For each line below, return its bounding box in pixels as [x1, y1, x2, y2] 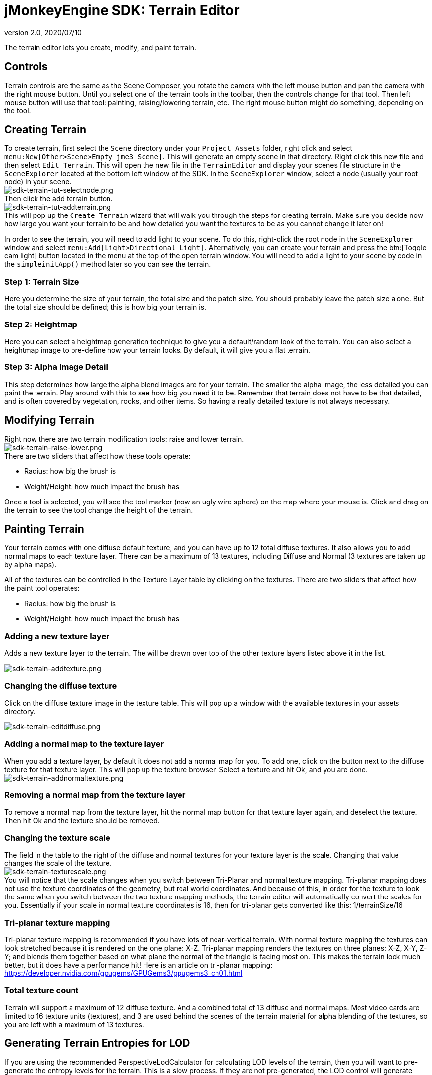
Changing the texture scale [4, 832, 110, 843]
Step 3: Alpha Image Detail [4, 362, 108, 372]
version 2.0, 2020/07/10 [4, 28, 82, 36]
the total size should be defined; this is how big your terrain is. [4, 303, 207, 312]
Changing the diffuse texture [4, 681, 117, 691]
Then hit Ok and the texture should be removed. [4, 816, 160, 825]
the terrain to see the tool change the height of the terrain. [4, 505, 193, 514]
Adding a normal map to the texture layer [4, 739, 164, 749]
